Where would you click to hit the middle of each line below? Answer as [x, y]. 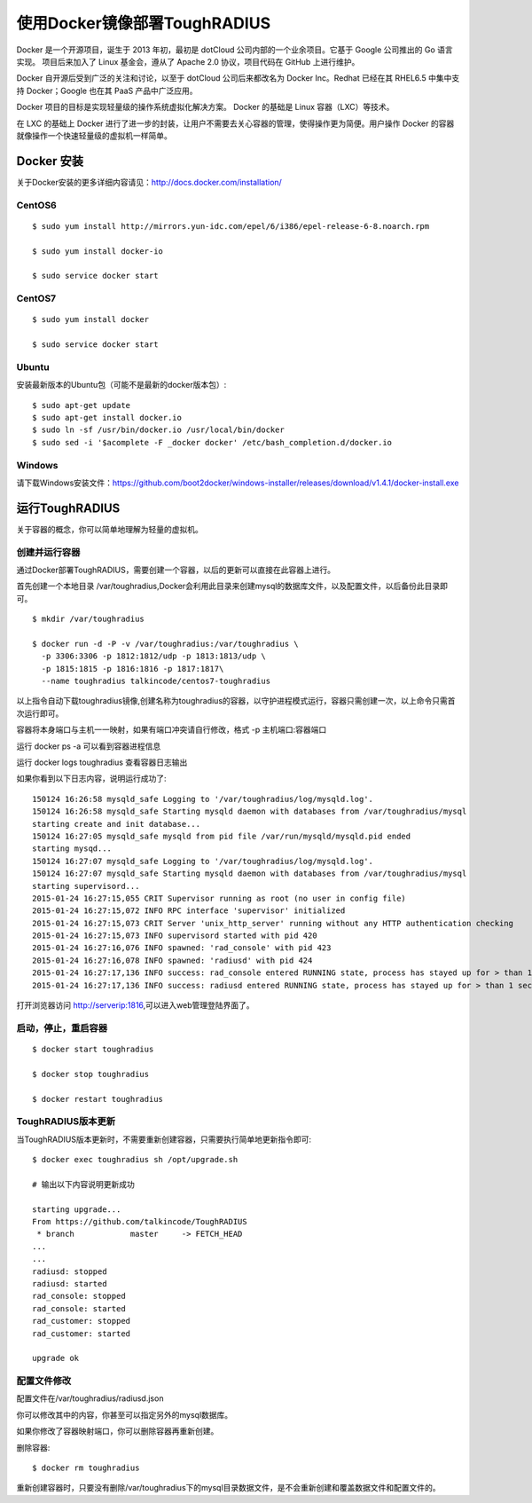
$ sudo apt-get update [82, 405]
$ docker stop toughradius [91, 1074]
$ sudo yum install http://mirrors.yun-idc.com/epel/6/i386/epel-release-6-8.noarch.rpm [231, 226]
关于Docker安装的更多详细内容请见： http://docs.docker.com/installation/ [149, 182]
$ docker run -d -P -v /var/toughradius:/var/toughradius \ [165, 644]
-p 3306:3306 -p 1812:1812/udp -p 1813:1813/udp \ [153, 656]
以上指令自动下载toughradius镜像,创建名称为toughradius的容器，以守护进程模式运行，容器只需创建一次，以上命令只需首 [236, 701]
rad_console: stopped [79, 1296]
